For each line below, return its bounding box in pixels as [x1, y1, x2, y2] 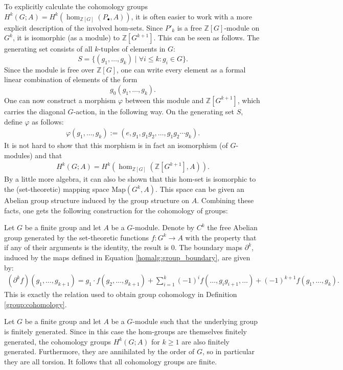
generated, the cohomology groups [4, 336, 111, 347]
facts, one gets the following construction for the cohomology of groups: [4, 205, 228, 215]
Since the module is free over [4, 64, 95, 75]
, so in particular [202, 346, 255, 357]
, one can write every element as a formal [116, 64, 246, 75]
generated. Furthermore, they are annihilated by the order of [4, 346, 195, 357]
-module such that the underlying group [132, 316, 258, 327]
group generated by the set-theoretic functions [4, 232, 149, 242]
